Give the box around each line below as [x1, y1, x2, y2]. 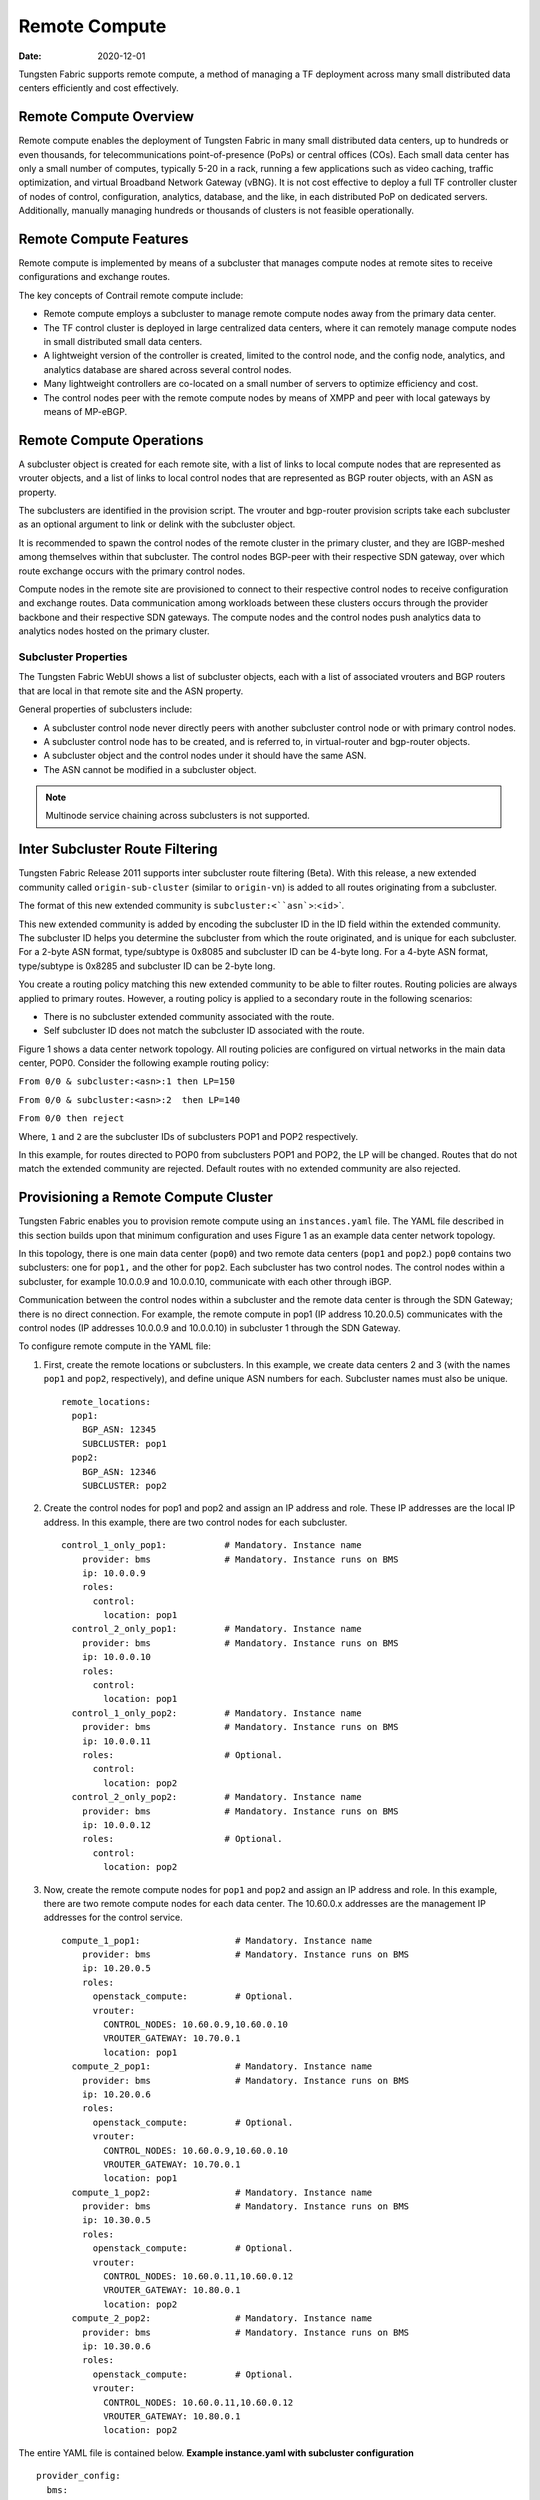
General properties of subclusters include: [18, 703, 193, 715]
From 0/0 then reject [18, 1113, 125, 1124]
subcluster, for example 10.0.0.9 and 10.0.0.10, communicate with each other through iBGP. [18, 1275, 392, 1287]
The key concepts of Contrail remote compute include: [18, 289, 244, 301]
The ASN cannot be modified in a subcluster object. [43, 763, 257, 775]
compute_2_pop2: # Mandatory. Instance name [71, 2313, 373, 2324]
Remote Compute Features [18, 231, 189, 247]
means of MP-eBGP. [43, 406, 128, 417]
